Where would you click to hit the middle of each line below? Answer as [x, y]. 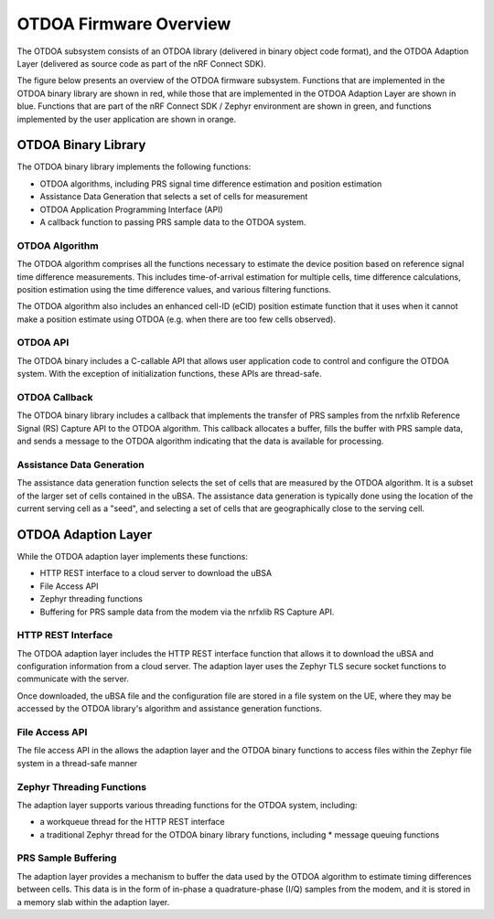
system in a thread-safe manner [77, 763]
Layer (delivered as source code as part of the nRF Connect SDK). [142, 63]
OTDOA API [43, 343]
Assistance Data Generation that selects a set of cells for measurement [174, 197]
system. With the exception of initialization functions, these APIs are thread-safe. [169, 374]
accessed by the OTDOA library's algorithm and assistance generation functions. [169, 709]
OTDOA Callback [55, 397]
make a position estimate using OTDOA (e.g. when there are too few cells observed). [176, 319]
